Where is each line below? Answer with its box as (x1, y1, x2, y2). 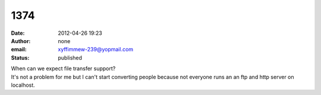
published (58, 54, 83, 61)
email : (11, 46, 27, 53)
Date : (11, 30, 25, 37)
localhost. (11, 81, 35, 89)
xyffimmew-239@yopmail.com (58, 46, 134, 53)
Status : (11, 54, 30, 61)
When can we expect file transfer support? (11, 65, 116, 72)
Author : (11, 37, 31, 44)
